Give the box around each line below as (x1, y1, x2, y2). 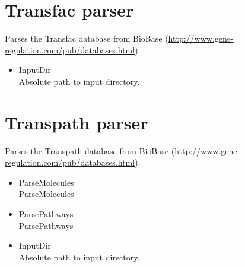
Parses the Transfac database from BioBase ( (5, 32, 168, 44)
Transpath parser (5, 110, 148, 134)
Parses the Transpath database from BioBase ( (5, 144, 175, 157)
